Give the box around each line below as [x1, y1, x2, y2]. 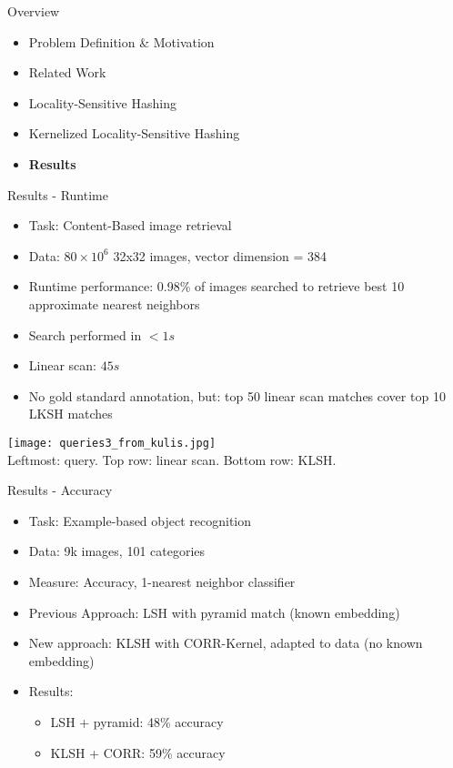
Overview [7, 2, 60, 20]
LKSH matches [28, 404, 113, 423]
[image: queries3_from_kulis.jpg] [7, 436, 216, 450]
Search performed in [28, 325, 142, 344]
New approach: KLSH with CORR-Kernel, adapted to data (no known [28, 633, 423, 652]
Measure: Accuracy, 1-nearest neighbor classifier [28, 571, 296, 591]
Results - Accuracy [7, 480, 113, 500]
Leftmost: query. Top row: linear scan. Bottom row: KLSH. [7, 450, 337, 469]
